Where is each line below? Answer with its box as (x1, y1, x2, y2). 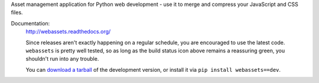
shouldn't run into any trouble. (25, 55, 99, 62)
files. (11, 9, 23, 16)
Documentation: (11, 19, 50, 26)
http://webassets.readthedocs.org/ (25, 28, 111, 35)
